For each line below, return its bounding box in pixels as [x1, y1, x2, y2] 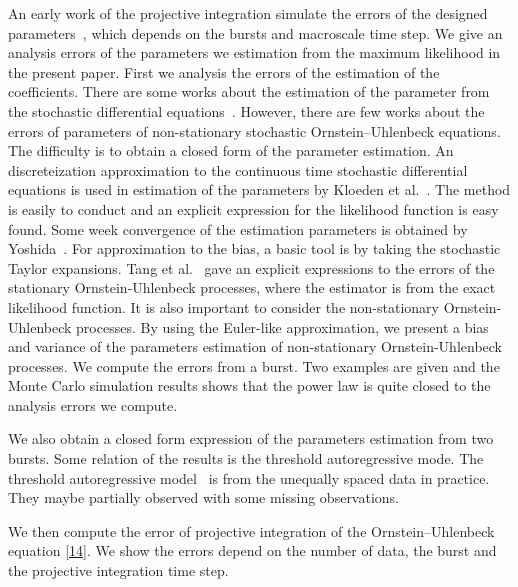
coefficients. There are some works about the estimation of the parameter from [8, 81, 490, 102]
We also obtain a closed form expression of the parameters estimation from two [8, 428, 494, 449]
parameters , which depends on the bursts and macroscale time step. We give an [8, 22, 503, 43]
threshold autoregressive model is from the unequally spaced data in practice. [8, 467, 490, 488]
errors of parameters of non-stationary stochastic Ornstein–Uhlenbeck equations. [8, 120, 501, 141]
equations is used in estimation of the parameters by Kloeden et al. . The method [8, 179, 511, 200]
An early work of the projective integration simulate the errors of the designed [8, 3, 488, 23]
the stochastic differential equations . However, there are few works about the [8, 100, 485, 121]
